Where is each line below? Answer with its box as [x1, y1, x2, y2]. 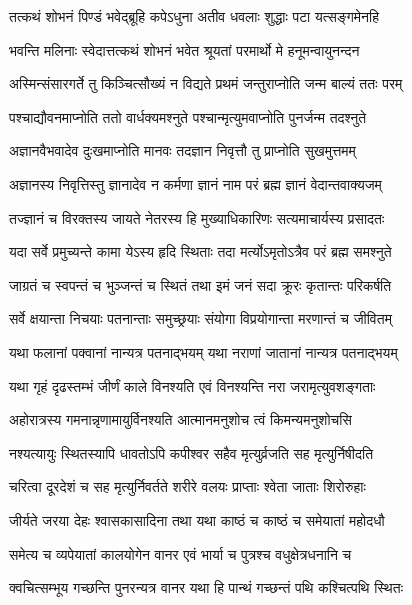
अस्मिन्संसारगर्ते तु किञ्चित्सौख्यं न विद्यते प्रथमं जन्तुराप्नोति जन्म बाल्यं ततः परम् [9, 73, 403, 94]
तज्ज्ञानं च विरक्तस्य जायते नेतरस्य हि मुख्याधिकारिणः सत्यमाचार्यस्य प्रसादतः [9, 207, 385, 228]
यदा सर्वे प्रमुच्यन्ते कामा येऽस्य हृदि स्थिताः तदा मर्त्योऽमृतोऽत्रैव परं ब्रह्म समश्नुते [9, 241, 392, 262]
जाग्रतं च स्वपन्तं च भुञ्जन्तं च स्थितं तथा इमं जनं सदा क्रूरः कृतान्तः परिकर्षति [9, 274, 392, 295]
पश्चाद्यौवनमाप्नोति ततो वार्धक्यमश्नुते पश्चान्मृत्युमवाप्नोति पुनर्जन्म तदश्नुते [9, 106, 367, 127]
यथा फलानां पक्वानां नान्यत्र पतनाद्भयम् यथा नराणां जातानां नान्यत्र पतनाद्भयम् [9, 341, 398, 362]
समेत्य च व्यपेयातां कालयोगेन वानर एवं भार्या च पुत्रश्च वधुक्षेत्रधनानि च [9, 543, 352, 564]
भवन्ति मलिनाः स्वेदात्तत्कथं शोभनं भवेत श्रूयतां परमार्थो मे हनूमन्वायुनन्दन [9, 39, 360, 60]
